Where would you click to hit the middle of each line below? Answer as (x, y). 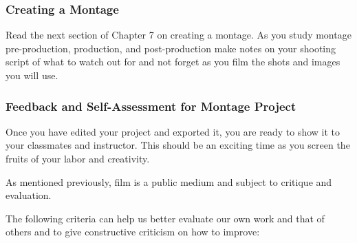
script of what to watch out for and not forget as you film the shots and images (173, 62)
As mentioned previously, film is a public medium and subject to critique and (169, 181)
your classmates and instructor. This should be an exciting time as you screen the (178, 145)
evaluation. (29, 195)
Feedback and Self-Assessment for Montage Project (151, 106)
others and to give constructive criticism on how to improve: (133, 232)
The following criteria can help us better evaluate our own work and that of (165, 218)
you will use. (32, 75)
